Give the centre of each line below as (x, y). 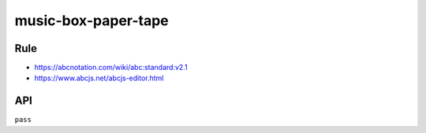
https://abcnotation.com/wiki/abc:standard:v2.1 (111, 68)
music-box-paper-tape (92, 20)
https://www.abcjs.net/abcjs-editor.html (99, 78)
